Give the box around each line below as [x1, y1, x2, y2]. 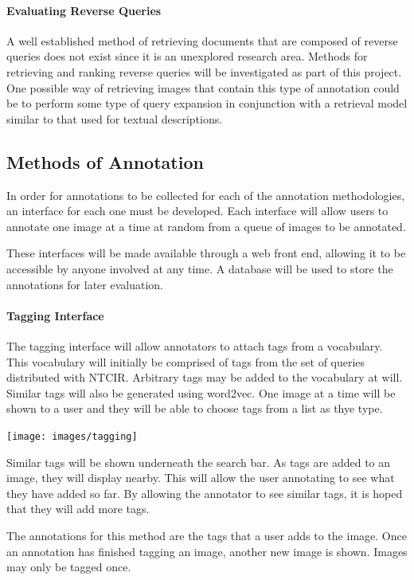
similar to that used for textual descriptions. [6, 110, 223, 127]
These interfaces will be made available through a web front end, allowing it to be [6, 245, 406, 261]
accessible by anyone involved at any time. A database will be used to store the [6, 260, 393, 276]
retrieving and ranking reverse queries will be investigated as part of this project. [6, 63, 402, 80]
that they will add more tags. [6, 500, 150, 517]
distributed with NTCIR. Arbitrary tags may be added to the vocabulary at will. [6, 369, 403, 386]
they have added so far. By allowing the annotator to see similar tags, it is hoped [6, 484, 403, 501]
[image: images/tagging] [6, 430, 138, 442]
